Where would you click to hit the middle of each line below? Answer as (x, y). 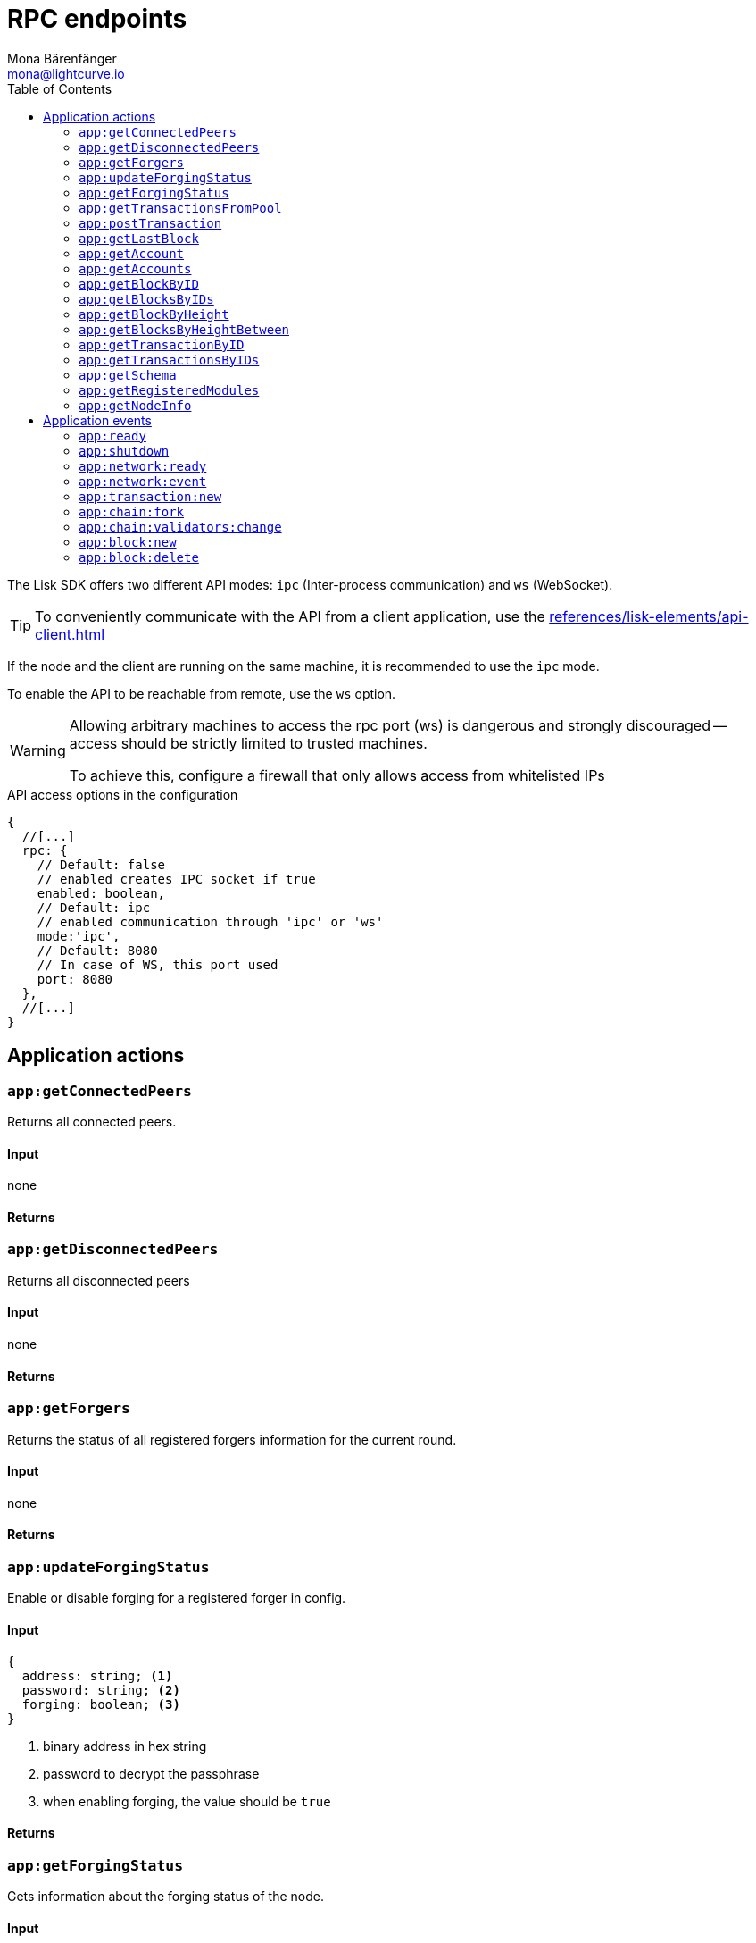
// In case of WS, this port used (158, 964)
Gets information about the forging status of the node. (166, 1897)
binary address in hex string (125, 1746)
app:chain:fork (132, 511)
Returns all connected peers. (92, 1121)
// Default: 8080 (97, 950)
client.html (70, 634)
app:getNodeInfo (135, 405)
